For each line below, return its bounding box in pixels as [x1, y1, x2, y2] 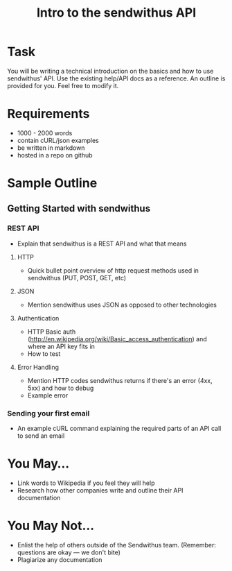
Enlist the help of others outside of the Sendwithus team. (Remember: [17, 540, 216, 549]
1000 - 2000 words [17, 128, 73, 137]
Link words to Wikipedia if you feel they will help [17, 479, 155, 487]
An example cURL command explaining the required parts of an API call [17, 425, 222, 433]
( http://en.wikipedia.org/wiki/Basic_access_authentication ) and [27, 334, 208, 343]
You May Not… [7, 518, 95, 534]
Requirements [7, 106, 90, 122]
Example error [27, 391, 69, 400]
